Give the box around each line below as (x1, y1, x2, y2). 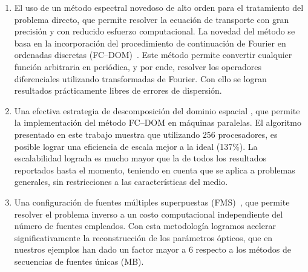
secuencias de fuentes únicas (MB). (14, 254, 144, 267)
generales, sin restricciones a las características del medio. (14, 175, 228, 188)
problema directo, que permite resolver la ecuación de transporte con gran (14, 13, 289, 25)
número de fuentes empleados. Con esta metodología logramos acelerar (14, 219, 276, 232)
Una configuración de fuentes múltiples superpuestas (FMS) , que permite (14, 195, 290, 208)
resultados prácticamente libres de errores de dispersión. (14, 84, 222, 97)
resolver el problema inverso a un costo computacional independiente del (14, 207, 283, 220)
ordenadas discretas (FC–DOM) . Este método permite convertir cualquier (14, 48, 292, 61)
